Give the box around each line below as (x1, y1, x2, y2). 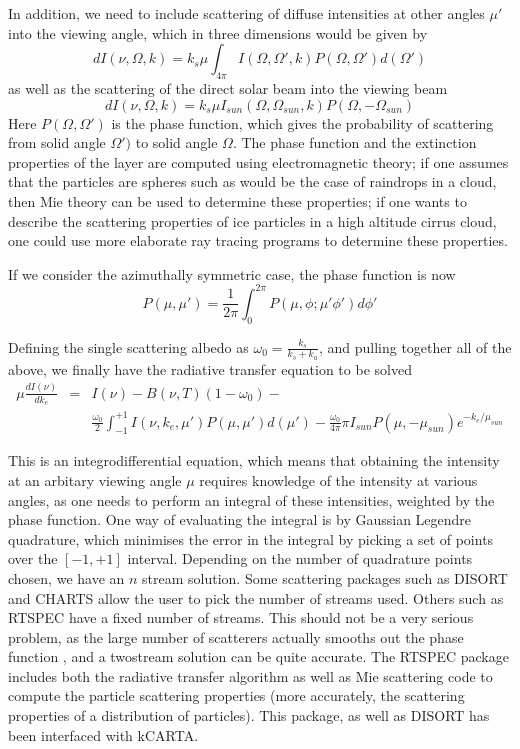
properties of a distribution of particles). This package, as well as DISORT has (8, 705, 490, 726)
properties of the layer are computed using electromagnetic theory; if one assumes (8, 151, 509, 172)
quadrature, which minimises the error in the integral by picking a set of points (8, 528, 494, 549)
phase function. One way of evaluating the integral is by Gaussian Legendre (8, 509, 472, 530)
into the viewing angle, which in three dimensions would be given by (8, 22, 428, 43)
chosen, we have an (8, 567, 125, 588)
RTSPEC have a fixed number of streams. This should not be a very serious (8, 607, 474, 628)
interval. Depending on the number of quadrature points (127, 548, 473, 569)
